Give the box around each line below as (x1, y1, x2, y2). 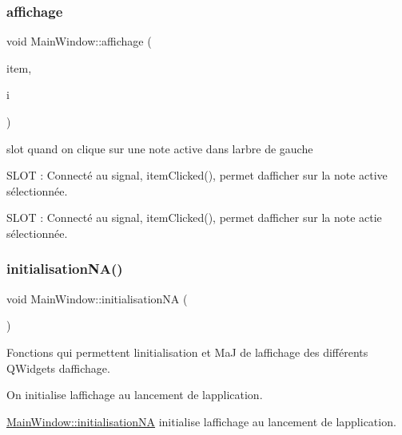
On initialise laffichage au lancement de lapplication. (6, 386, 263, 403)
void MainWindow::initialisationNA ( (6, 290, 188, 306)
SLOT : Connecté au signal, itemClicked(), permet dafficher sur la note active (6, 167, 388, 184)
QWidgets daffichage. (6, 359, 110, 376)
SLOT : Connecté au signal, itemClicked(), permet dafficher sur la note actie (6, 209, 382, 226)
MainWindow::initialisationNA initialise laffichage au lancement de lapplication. (6, 413, 396, 429)
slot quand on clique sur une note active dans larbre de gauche (6, 140, 313, 156)
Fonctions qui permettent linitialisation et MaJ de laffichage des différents (6, 343, 368, 360)
